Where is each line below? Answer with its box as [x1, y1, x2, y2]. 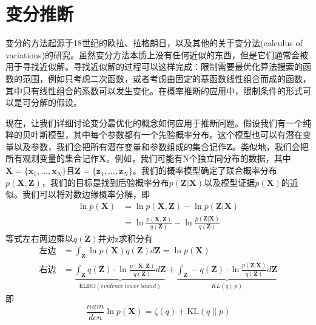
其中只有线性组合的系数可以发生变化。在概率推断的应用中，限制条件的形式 [5, 84, 303, 97]
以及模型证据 [204, 176, 255, 188]
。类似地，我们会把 [232, 140, 309, 152]
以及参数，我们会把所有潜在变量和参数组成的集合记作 [13, 140, 226, 152]
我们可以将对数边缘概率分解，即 [22, 188, 150, 200]
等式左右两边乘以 [5, 231, 73, 244]
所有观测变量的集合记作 [5, 152, 99, 165]
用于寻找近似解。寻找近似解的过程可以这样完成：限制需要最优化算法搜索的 [5, 60, 303, 73]
